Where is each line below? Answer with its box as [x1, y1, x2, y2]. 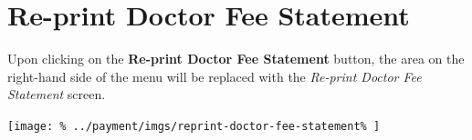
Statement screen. [7, 85, 106, 104]
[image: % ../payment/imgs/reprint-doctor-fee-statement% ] [7, 119, 381, 133]
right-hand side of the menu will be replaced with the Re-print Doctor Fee [7, 66, 422, 85]
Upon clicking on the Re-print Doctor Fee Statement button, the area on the [7, 49, 465, 68]
